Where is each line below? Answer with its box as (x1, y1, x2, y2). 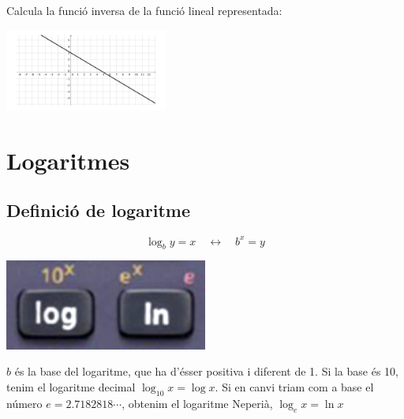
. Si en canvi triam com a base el (215, 378, 374, 395)
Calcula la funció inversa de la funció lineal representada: (6, 2, 282, 18)
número (6, 395, 43, 411)
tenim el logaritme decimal (6, 378, 136, 395)
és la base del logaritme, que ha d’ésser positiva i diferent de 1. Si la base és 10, (14, 363, 398, 380)
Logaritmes (6, 144, 130, 176)
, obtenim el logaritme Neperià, (122, 395, 273, 411)
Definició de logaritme (6, 198, 191, 223)
